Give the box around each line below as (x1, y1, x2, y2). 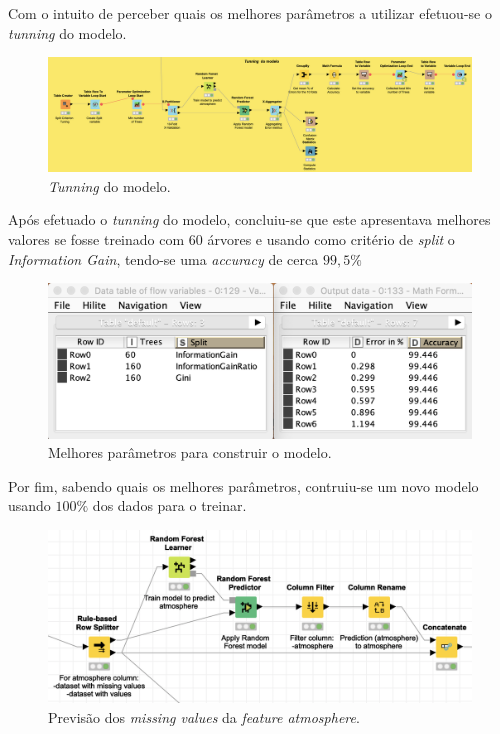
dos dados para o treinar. (92, 495, 247, 516)
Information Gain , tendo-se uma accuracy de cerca (8, 248, 319, 269)
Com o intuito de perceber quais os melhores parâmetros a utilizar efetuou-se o (8, 3, 492, 23)
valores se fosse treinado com (8, 229, 185, 250)
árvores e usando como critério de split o (207, 229, 455, 250)
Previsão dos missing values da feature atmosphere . (48, 706, 360, 727)
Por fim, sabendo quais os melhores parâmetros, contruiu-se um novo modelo (8, 475, 479, 496)
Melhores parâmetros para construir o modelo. (48, 442, 332, 463)
